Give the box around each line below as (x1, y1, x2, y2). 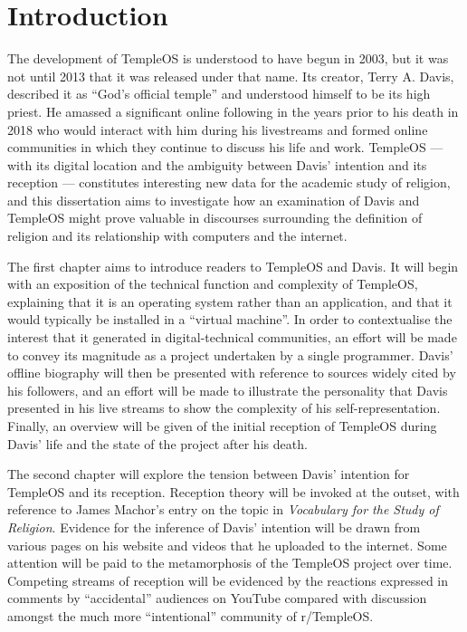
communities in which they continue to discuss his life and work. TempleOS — (7, 138, 443, 157)
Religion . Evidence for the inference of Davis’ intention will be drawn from (7, 517, 421, 536)
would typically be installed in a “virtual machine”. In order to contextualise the (7, 310, 453, 329)
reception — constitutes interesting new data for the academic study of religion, (7, 173, 451, 192)
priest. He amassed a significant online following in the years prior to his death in (7, 101, 459, 120)
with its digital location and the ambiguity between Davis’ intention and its (7, 155, 427, 174)
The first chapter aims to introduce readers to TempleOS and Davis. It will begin (7, 256, 459, 275)
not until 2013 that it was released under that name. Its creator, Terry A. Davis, (7, 66, 454, 85)
